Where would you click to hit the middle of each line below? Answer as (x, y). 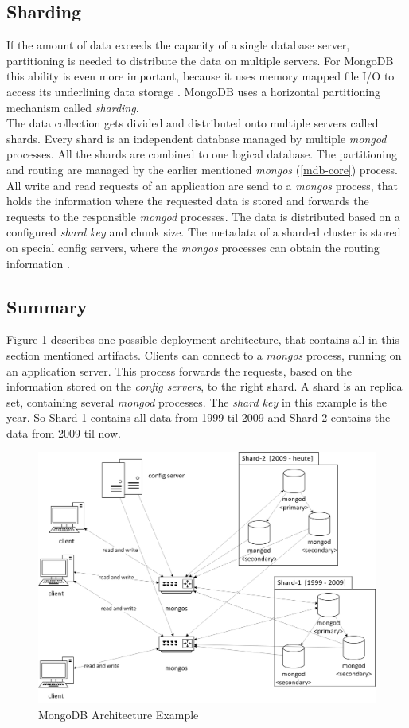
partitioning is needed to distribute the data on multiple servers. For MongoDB (200, 60)
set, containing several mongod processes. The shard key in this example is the (197, 401)
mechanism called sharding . (73, 107)
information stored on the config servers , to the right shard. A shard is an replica (204, 386)
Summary (47, 306)
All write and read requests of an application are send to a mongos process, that (203, 185)
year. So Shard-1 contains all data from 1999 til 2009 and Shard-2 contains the (199, 417)
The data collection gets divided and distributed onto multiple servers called (193, 123)
